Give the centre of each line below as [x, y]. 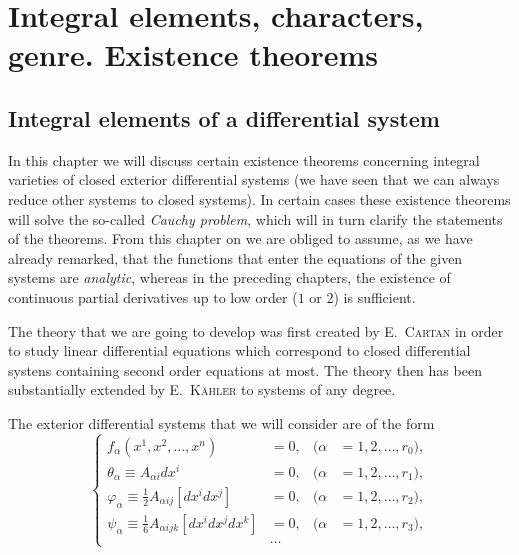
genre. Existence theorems [193, 54]
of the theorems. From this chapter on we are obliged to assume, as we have [240, 238]
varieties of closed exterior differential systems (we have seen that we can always [254, 179]
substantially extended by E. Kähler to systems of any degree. [202, 389]
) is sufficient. [374, 296]
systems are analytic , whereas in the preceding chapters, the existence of [229, 277]
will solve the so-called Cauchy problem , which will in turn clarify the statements [255, 218]
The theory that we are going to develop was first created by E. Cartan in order [256, 330]
